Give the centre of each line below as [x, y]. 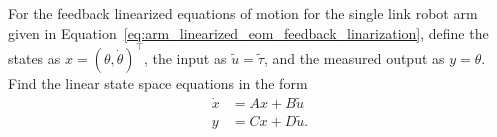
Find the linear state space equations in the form [158, 82]
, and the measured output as [354, 57]
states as [34, 57]
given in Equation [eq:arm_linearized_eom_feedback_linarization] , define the [248, 32]
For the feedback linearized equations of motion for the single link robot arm [243, 13]
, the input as [185, 57]
